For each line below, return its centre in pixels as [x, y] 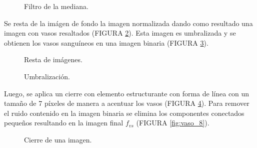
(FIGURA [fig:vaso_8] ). [173, 123]
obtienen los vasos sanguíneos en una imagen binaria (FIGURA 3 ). [106, 42]
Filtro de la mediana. [56, 6]
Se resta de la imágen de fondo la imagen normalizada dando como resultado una [128, 23]
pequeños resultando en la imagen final [64, 123]
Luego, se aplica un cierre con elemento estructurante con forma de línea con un [127, 93]
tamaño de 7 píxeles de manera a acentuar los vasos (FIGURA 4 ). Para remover [127, 103]
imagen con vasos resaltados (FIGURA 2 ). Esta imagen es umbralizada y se [120, 33]
